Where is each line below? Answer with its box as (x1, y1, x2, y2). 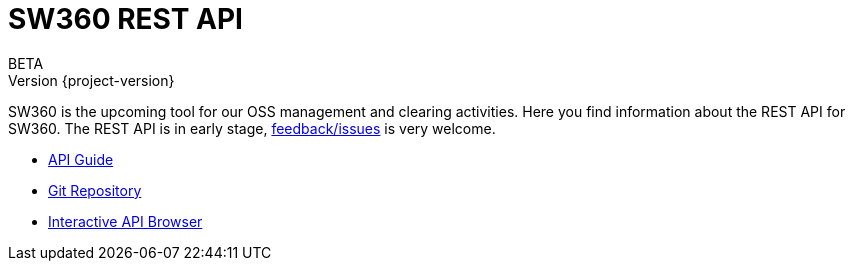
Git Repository (48, 181, 142, 199)
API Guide (48, 150, 114, 168)
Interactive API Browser (48, 212, 203, 230)
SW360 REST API (8, 2, 243, 36)
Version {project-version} (8, 71, 175, 89)
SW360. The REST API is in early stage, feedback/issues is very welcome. (8, 119, 496, 137)
